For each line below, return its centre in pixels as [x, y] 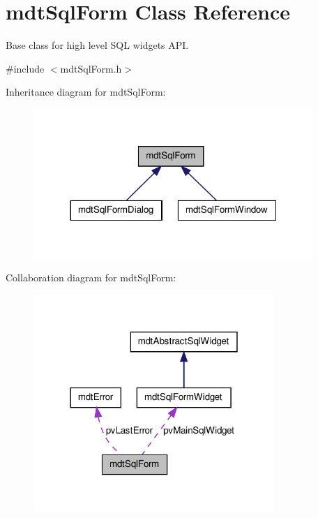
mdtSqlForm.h [91, 68]
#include [25, 68]
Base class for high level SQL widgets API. [97, 45]
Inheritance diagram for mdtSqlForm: [86, 92]
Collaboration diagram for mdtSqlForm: [91, 277]
